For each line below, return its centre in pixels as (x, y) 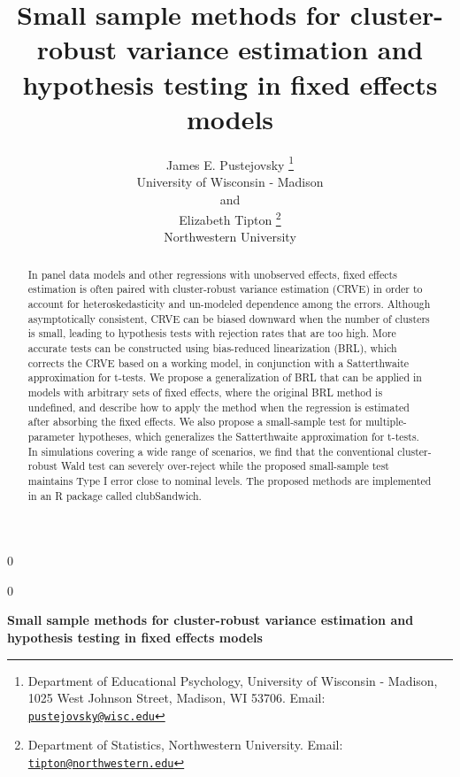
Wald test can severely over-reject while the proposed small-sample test (225, 466)
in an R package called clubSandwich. (115, 495)
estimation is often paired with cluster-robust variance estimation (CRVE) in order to (225, 289)
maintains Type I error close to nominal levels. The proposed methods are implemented (230, 480)
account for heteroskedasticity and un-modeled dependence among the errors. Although (229, 304)
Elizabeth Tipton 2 (230, 218)
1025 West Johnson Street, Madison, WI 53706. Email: (176, 698)
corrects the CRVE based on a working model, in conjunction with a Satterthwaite (218, 362)
